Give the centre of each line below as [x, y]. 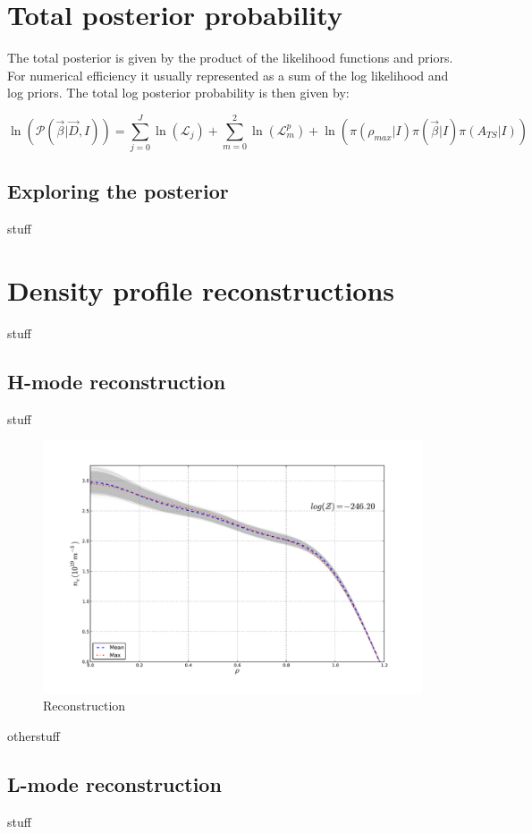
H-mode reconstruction [117, 381]
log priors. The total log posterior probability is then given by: [178, 93]
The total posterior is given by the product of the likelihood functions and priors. [230, 58]
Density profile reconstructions [201, 290]
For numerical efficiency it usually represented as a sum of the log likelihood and [228, 75]
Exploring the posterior [118, 191]
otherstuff [34, 735]
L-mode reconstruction [114, 783]
